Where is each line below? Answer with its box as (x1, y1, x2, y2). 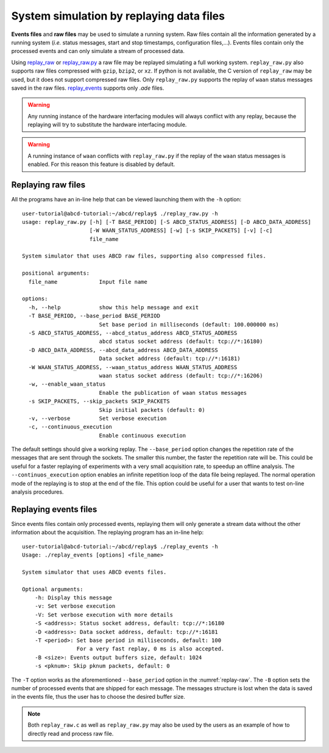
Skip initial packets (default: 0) (99, 406, 205, 413)
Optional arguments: (22, 586, 83, 593)
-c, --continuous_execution (28, 423, 113, 430)
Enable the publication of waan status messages (99, 389, 247, 396)
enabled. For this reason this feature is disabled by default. (27, 160, 175, 168)
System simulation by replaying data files (11, 9, 225, 23)
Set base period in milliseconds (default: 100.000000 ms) (99, 321, 280, 328)
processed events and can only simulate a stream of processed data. (11, 48, 185, 55)
